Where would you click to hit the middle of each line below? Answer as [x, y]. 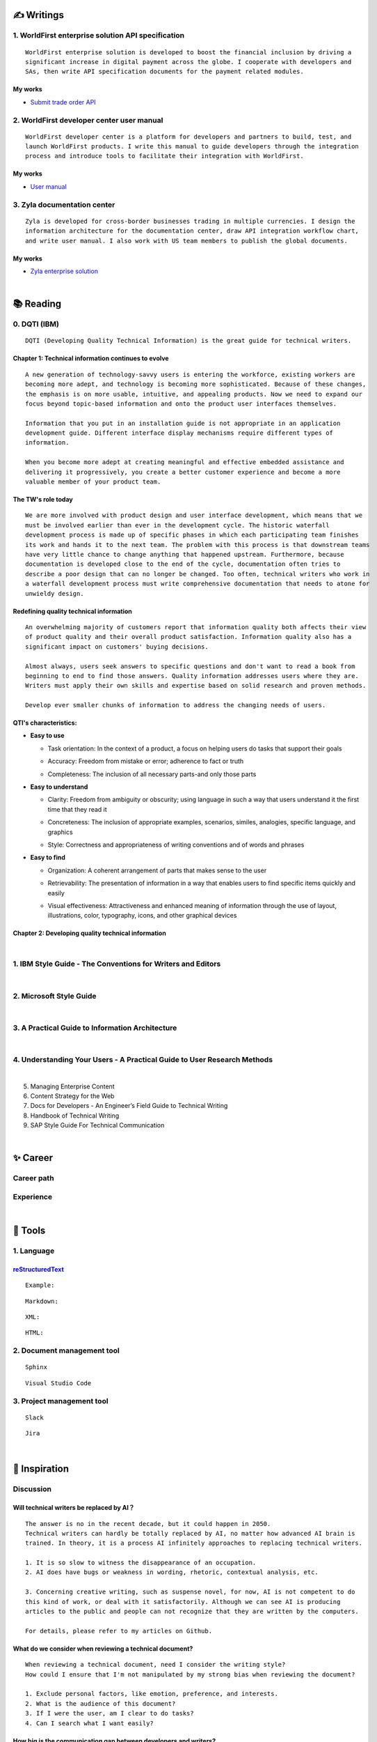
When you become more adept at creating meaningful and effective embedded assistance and [185, 462]
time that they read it [77, 809]
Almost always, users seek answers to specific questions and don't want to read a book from [190, 666]
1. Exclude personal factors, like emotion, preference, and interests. [152, 1694]
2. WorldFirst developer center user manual [88, 120]
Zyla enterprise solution [64, 271]
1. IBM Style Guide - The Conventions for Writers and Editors [117, 964]
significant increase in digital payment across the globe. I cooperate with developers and [188, 62]
